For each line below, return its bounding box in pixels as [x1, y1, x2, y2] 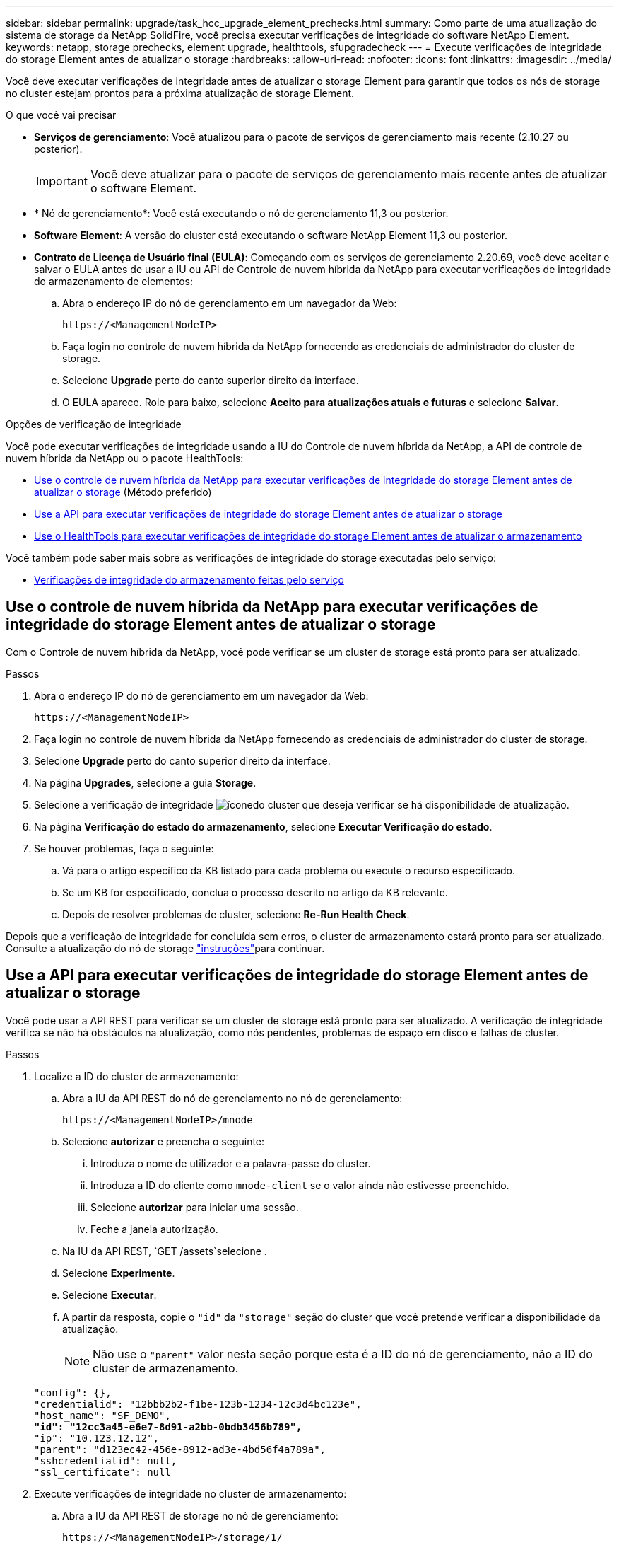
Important [36, 174, 88, 188]
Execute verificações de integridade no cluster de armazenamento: [34, 1487, 347, 1500]
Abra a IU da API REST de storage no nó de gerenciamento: [62, 1509, 338, 1522]
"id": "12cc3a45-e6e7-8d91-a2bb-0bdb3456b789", [34, 1420, 302, 1433]
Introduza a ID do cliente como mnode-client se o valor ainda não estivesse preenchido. [90, 1179, 509, 1191]
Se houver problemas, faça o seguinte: [34, 842, 214, 855]
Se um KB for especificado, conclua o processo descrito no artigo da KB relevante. [62, 886, 448, 898]
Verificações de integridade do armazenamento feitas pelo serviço [34, 574, 344, 586]
